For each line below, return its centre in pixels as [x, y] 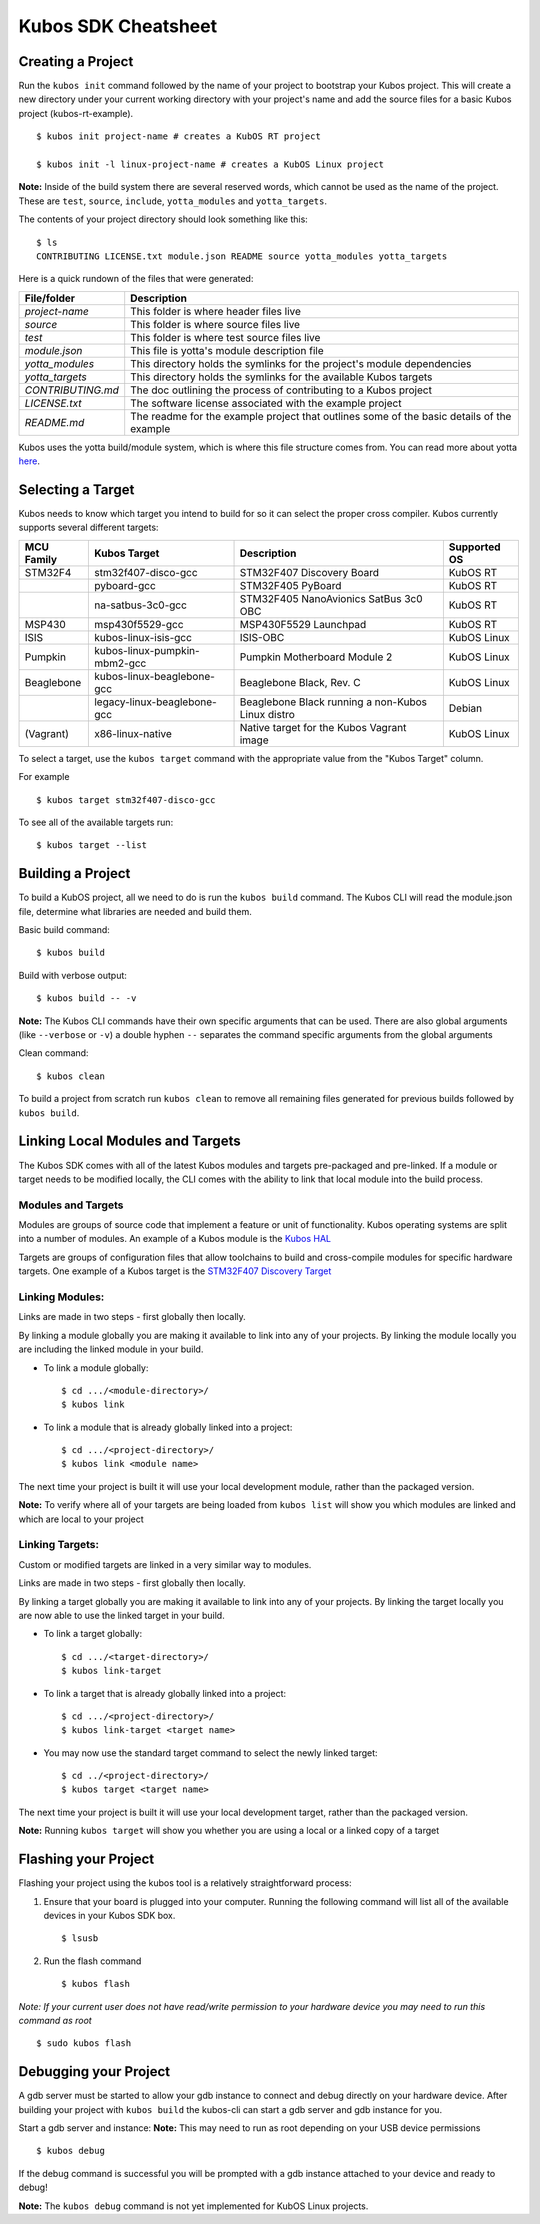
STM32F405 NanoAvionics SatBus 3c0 [331, 598]
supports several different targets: [88, 527]
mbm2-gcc [120, 663]
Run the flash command [92, 1961]
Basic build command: [64, 930]
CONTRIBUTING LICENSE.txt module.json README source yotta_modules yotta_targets [242, 256]
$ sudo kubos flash [84, 2043]
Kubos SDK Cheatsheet [118, 26]
